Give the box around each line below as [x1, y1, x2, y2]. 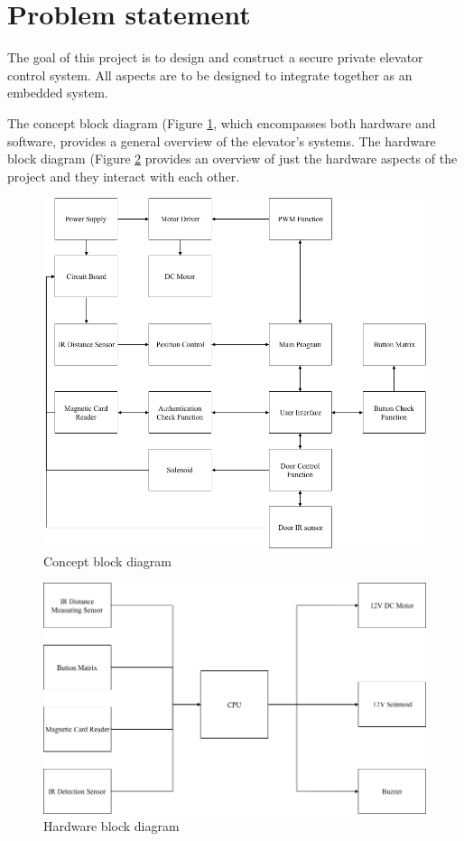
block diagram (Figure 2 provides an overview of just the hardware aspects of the [7, 149, 458, 168]
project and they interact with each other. [7, 166, 240, 185]
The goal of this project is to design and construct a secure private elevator [7, 48, 423, 67]
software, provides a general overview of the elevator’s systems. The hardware [7, 131, 436, 150]
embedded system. [7, 83, 108, 102]
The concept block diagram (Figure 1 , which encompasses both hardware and [7, 113, 436, 132]
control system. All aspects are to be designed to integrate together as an [7, 65, 413, 84]
